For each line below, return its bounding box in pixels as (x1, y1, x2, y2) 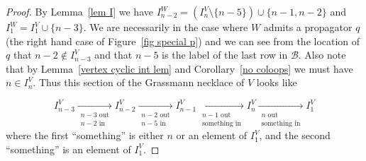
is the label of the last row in (162, 47, 288, 62)
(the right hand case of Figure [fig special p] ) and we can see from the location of (6, 33, 360, 48)
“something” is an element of (6, 141, 131, 156)
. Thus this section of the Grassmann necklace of (33, 75, 245, 90)
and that (94, 47, 133, 62)
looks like (256, 75, 297, 90)
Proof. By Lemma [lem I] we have (6, 4, 153, 18)
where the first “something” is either (6, 128, 164, 143)
